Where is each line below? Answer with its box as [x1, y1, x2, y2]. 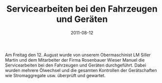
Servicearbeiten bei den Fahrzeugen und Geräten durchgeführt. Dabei [5, 62, 146, 68]
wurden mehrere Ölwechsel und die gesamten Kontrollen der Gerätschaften [5, 67, 157, 73]
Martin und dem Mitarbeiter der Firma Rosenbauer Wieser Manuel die [5, 57, 145, 63]
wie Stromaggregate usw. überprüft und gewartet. [5, 72, 106, 78]
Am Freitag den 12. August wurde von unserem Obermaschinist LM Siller [5, 52, 151, 58]
